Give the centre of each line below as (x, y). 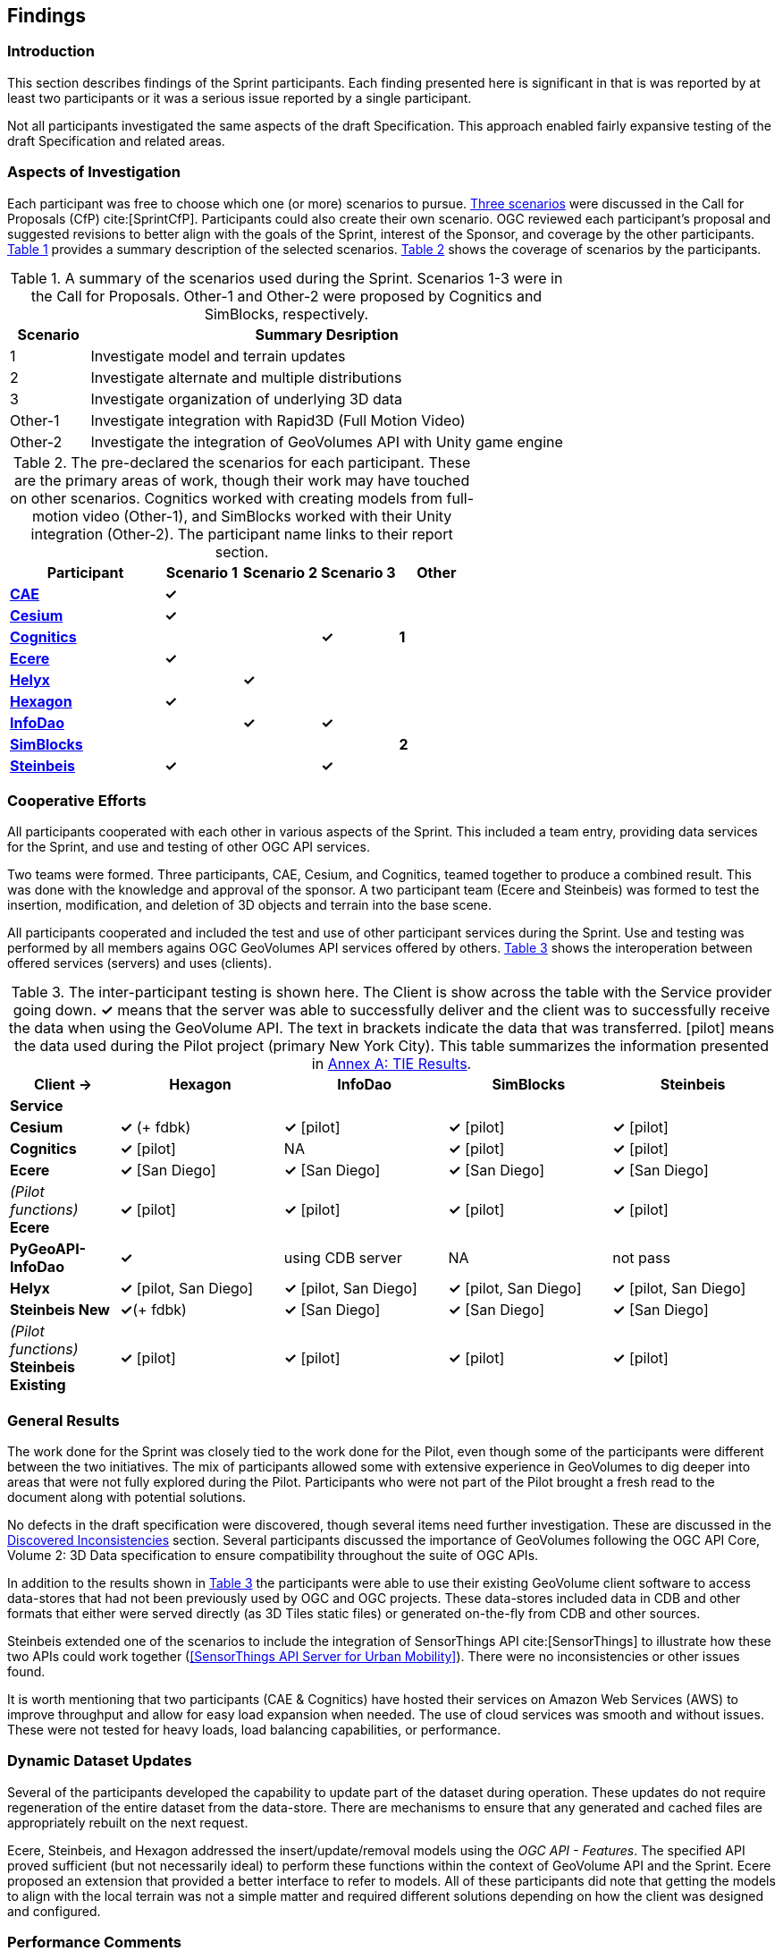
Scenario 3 (358, 572)
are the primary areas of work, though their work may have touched (242, 480)
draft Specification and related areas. (116, 140)
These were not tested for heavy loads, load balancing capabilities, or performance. (254, 1730)
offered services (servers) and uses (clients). (140, 963)
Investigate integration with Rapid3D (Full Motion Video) (278, 420)
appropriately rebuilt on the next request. (128, 1822)
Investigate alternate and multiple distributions (246, 377)
